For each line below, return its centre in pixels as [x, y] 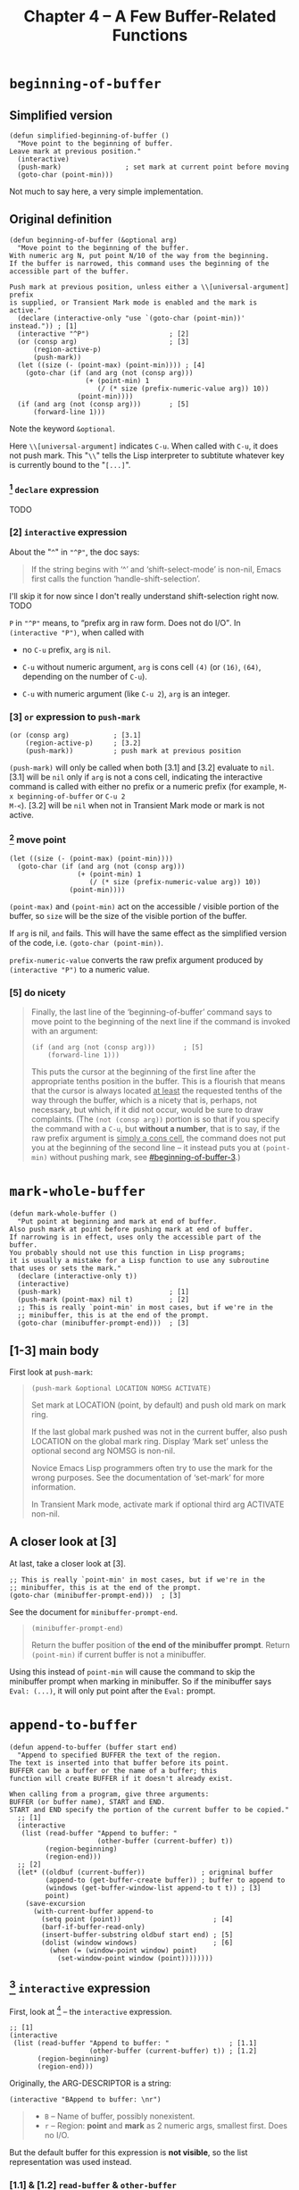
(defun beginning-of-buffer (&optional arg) [93, 240]
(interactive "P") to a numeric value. [79, 969]
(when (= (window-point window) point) [123, 1950]
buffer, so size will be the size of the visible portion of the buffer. [128, 915]
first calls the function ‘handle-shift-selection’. [116, 579]
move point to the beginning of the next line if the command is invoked [161, 1022]
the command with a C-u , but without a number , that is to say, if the [155, 1129]
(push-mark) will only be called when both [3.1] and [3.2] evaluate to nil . [142, 768]
